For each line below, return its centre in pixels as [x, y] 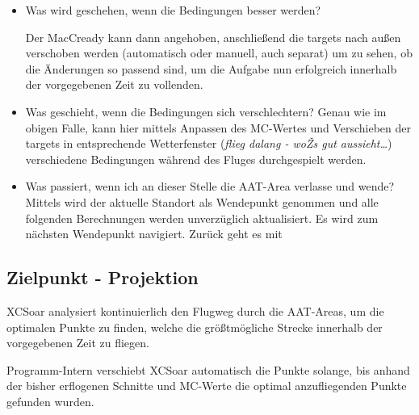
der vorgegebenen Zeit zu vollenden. [114, 84]
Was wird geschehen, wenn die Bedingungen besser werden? [173, 10]
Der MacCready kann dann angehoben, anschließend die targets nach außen [213, 37]
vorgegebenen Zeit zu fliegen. [78, 343]
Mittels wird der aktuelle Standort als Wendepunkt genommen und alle [202, 201]
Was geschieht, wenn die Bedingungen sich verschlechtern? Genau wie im [206, 111]
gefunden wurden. [50, 401]
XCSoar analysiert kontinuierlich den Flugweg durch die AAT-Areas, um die [195, 310]
